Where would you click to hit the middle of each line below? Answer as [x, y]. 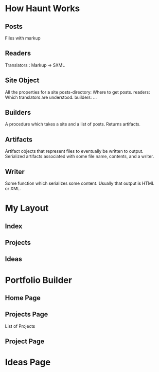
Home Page [23, 298]
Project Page [25, 342]
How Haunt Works [43, 9]
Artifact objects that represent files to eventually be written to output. [74, 151]
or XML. [13, 189]
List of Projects [20, 326]
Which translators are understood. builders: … [51, 97]
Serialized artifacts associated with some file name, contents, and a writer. [79, 157]
